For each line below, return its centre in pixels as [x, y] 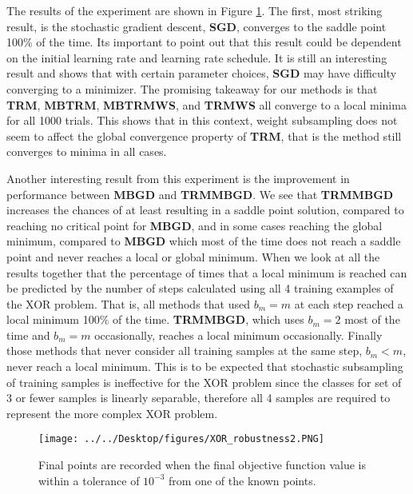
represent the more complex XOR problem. [112, 413]
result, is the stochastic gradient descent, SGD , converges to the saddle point [197, 26]
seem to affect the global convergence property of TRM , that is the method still [204, 135]
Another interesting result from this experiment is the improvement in [178, 178]
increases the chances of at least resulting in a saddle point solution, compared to [205, 210]
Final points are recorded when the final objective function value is [202, 465]
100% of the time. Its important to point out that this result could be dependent [204, 42]
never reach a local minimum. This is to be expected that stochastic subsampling [205, 367]
